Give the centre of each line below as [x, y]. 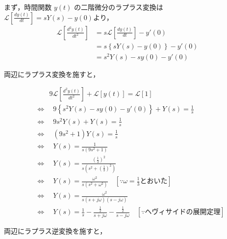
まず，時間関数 [28, 7]
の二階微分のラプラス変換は [119, 7]
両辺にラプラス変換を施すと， [52, 74]
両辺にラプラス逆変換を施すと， [55, 230]
